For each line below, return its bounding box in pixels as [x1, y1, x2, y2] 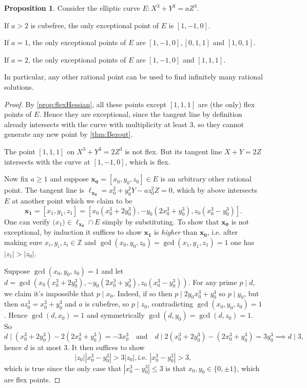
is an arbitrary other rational [160, 173, 252, 184]
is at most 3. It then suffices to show [30, 342, 145, 353]
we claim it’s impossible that [4, 288, 94, 298]
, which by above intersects [172, 185, 257, 195]
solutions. [4, 81, 34, 92]
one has [231, 237, 255, 248]
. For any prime [188, 276, 237, 287]
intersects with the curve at [4, 156, 90, 167]
